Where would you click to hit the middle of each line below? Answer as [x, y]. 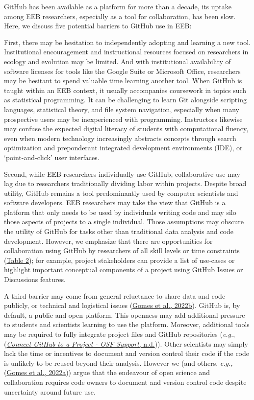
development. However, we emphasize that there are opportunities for [108, 241]
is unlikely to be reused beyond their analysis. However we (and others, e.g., [118, 363]
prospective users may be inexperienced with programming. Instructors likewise [123, 119]
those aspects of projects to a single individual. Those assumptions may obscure [124, 222]
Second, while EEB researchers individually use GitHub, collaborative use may [122, 174]
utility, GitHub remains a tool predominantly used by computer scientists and [121, 193]
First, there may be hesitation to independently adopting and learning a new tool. [127, 42]
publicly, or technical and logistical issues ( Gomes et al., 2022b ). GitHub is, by [122, 305]
